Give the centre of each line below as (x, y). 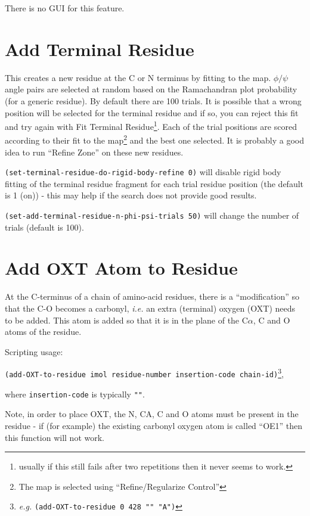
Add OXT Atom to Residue (121, 268)
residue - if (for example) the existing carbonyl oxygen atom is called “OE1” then (154, 425)
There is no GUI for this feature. (65, 8)
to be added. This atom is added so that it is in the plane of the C (126, 320)
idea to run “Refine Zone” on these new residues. (94, 152)
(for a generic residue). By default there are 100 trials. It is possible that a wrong (153, 100)
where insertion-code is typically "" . (75, 394)
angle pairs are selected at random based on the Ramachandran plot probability (151, 89)
